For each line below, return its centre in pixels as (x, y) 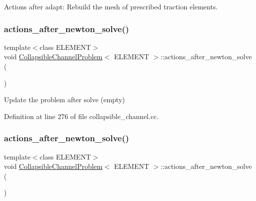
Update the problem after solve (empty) (64, 100)
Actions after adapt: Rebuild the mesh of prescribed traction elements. (111, 6)
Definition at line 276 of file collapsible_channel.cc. (81, 116)
